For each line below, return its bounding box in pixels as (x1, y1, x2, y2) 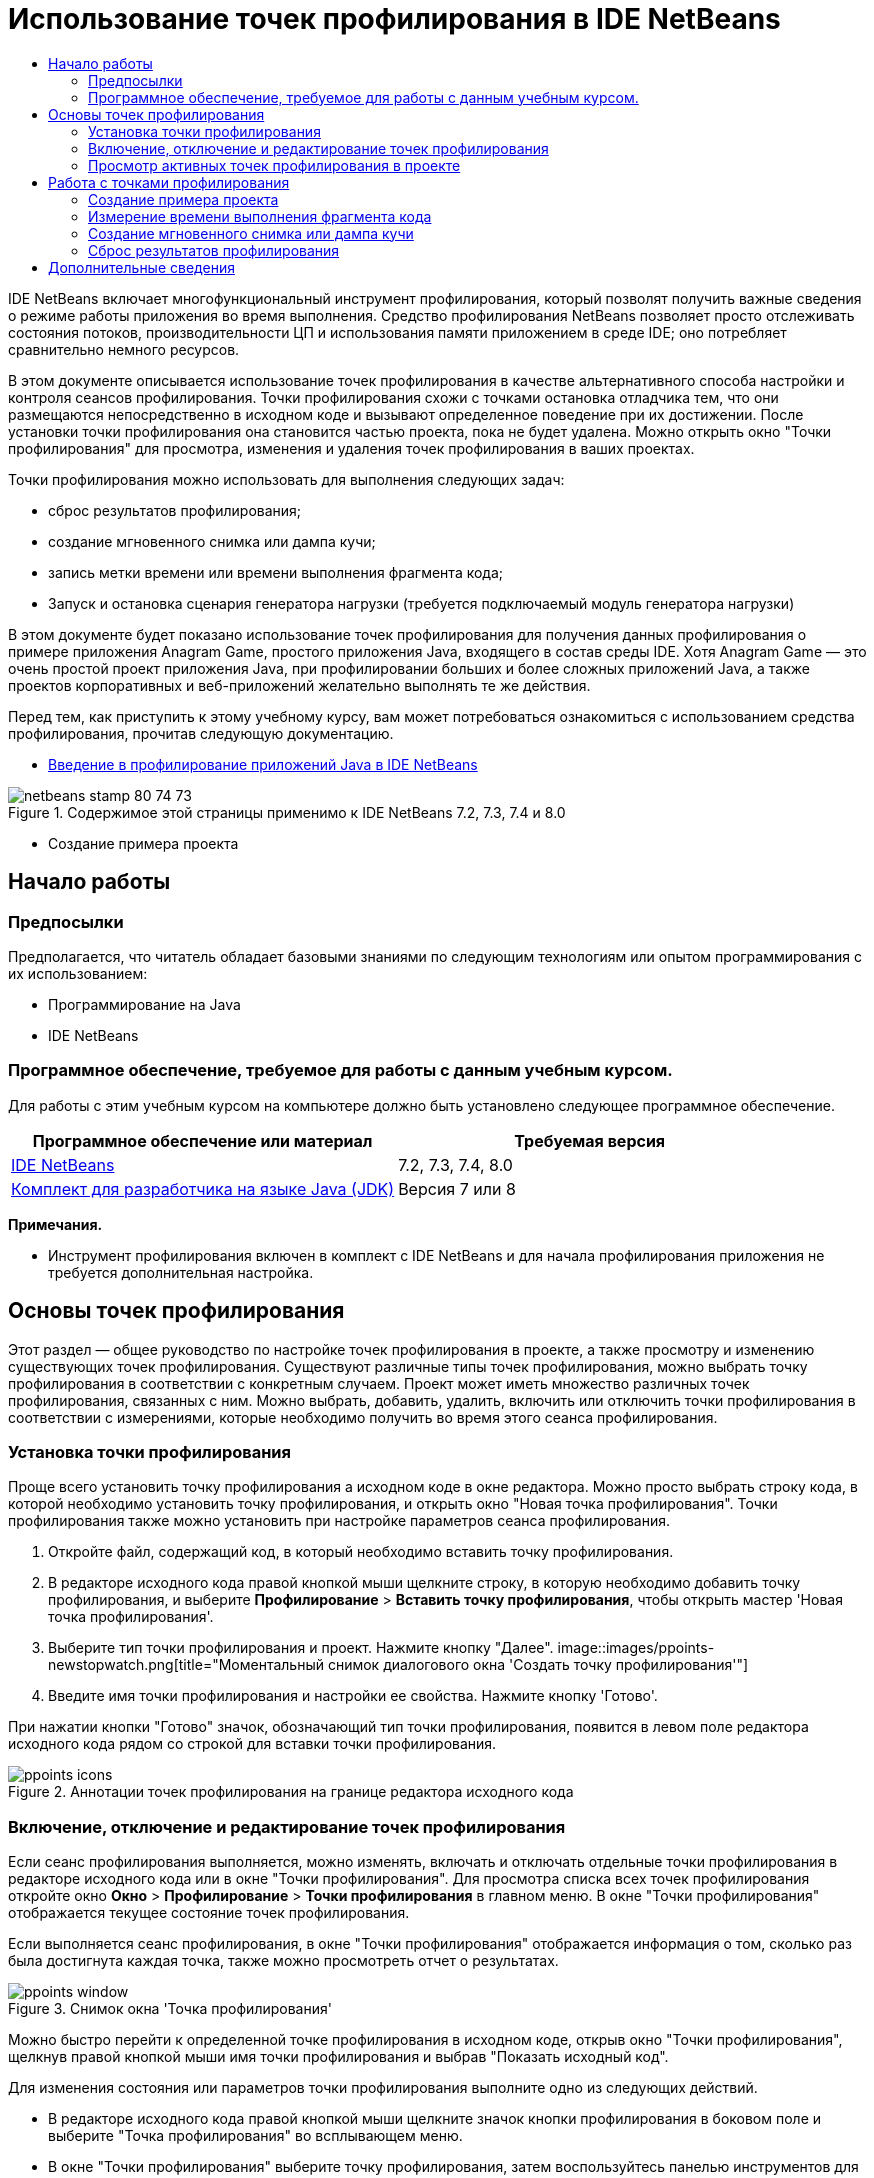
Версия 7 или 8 (398, 1178, 516, 1199)
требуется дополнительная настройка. (48, 1263, 314, 1281)
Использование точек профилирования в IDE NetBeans (8, 2, 781, 36)
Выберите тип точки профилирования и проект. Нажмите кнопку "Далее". (48, 1639, 554, 1657)
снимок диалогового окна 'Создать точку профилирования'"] (327, 1656, 749, 1674)
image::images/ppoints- (557, 1639, 715, 1657)
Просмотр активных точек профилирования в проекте (88, 156, 461, 174)
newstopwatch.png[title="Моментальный (48, 1656, 324, 1674)
